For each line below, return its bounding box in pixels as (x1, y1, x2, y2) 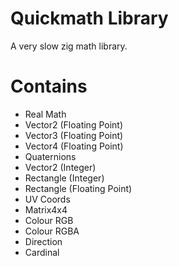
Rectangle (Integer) (24, 172, 105, 184)
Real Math (24, 108, 67, 120)
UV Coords (24, 193, 71, 205)
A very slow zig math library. (10, 40, 128, 52)
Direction (24, 235, 63, 247)
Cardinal (24, 246, 60, 258)
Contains (10, 75, 88, 98)
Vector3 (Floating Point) (24, 129, 124, 141)
